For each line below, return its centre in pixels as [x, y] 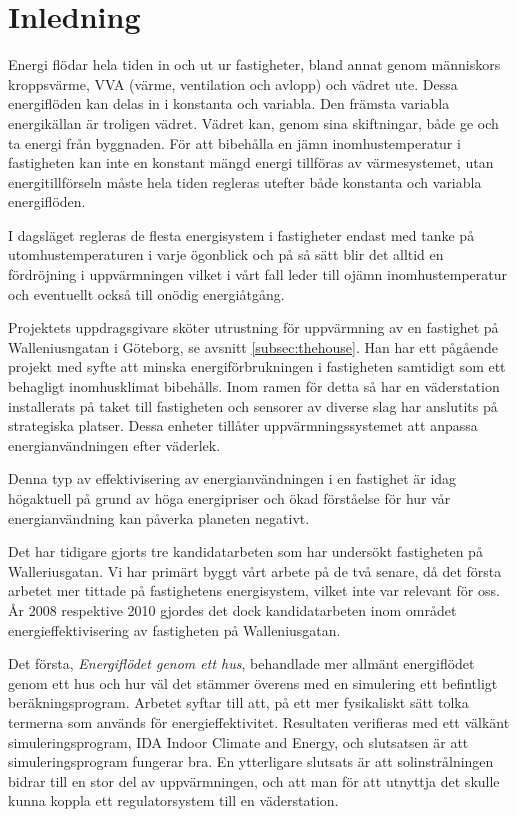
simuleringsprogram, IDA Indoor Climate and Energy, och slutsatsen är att [238, 741]
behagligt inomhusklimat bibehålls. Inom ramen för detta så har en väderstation [254, 386]
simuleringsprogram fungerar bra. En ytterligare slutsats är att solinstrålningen [251, 761]
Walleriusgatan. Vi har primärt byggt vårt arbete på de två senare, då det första [255, 570]
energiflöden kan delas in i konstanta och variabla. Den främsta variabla [229, 103]
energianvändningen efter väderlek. [114, 444]
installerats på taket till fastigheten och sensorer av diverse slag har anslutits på [253, 405]
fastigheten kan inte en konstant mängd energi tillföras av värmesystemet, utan [251, 162]
